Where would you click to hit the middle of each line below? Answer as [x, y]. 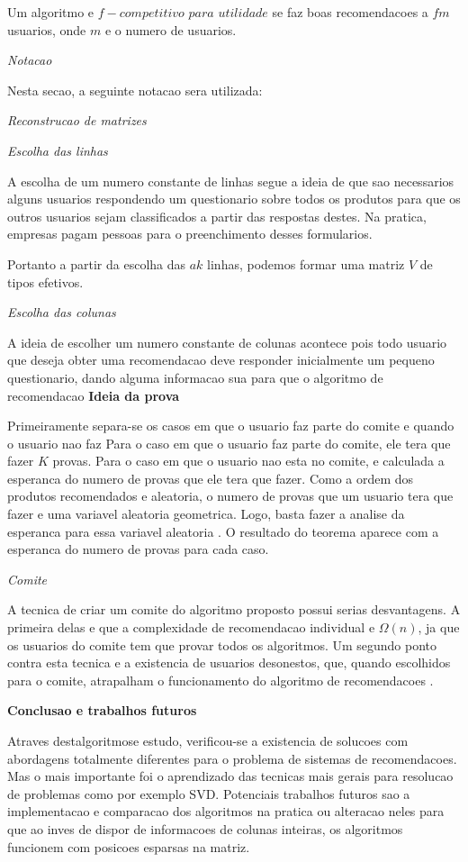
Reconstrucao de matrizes [77, 120]
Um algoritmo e [51, 12]
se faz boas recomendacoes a [350, 12]
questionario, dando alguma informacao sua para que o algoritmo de [195, 377]
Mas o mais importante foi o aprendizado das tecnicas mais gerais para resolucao [230, 776]
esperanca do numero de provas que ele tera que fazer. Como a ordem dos [211, 478]
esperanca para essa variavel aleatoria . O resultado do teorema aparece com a [223, 531]
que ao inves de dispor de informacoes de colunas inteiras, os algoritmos [205, 828]
